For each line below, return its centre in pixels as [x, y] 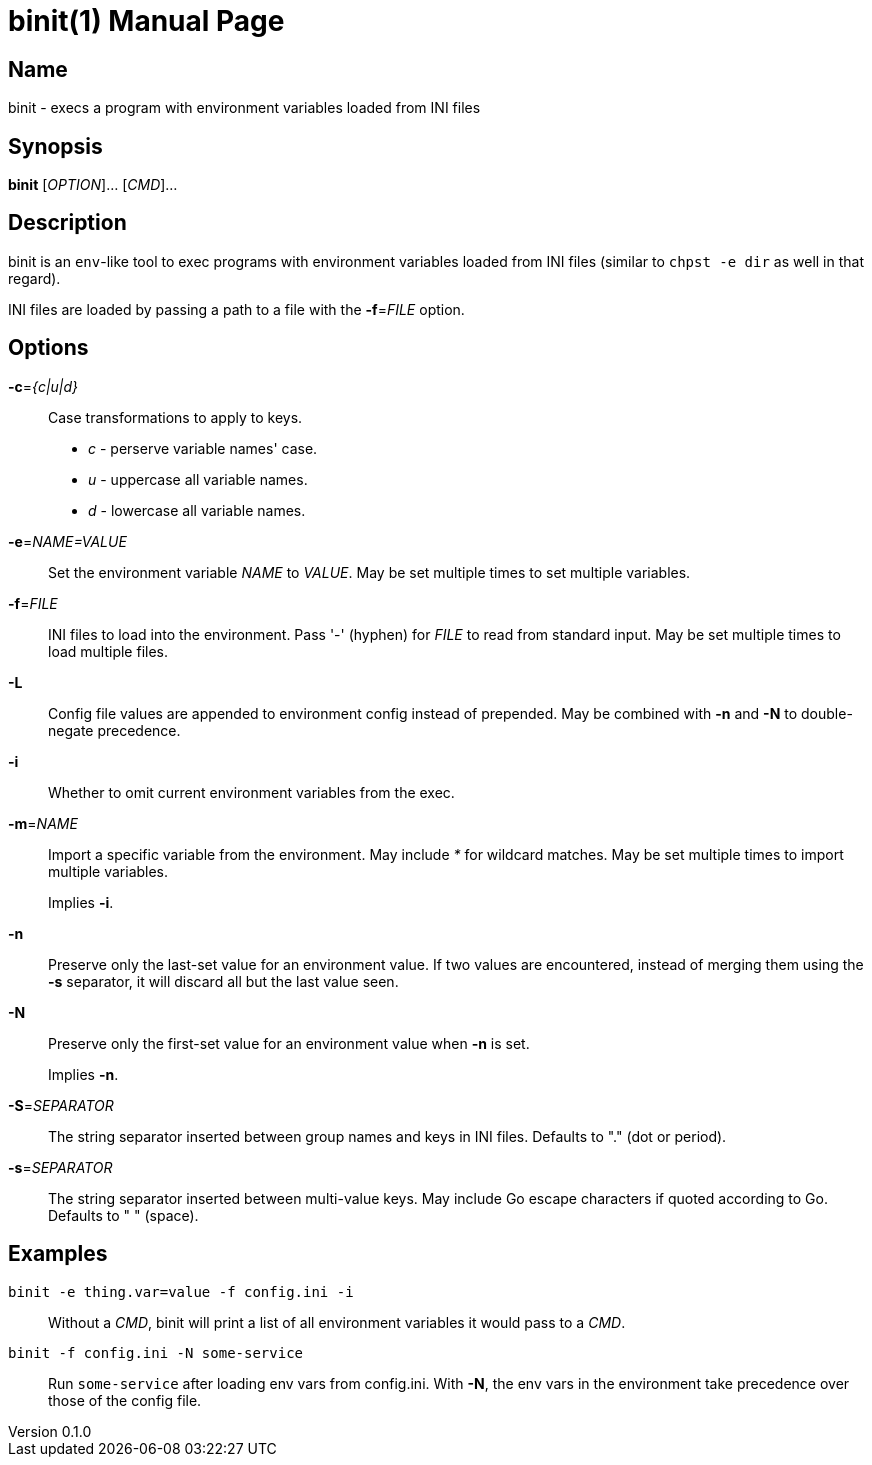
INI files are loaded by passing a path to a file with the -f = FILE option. [236, 309]
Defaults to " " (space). [123, 1215]
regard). [34, 278]
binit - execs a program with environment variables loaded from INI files [244, 108]
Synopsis [55, 146]
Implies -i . [81, 902]
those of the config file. [125, 1400]
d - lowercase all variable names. [197, 510]
